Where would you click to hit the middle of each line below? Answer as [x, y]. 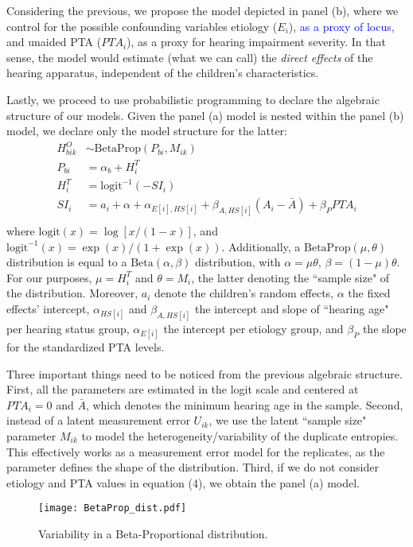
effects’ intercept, [48, 308]
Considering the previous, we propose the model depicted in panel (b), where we [203, 10]
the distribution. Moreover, [72, 293]
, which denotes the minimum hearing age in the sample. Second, [244, 404]
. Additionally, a [261, 246]
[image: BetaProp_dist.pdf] [113, 508]
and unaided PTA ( [54, 42]
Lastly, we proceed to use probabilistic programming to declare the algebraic [193, 99]
